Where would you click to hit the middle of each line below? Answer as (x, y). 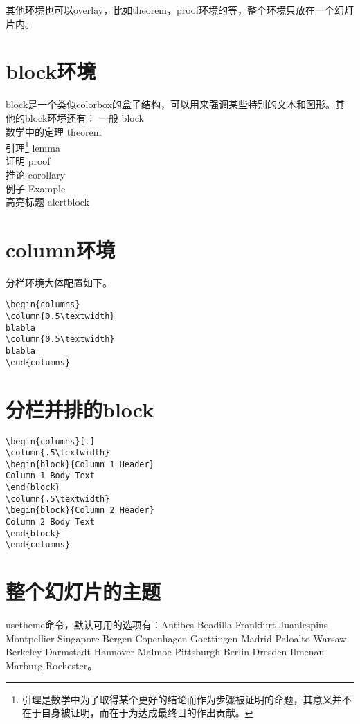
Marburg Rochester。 (52, 665)
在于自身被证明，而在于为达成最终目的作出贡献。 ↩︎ (137, 713)
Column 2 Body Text (50, 522)
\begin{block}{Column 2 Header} (80, 510)
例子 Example (36, 188)
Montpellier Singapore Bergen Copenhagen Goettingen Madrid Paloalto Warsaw (176, 638)
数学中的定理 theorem (54, 131)
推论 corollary (36, 174)
